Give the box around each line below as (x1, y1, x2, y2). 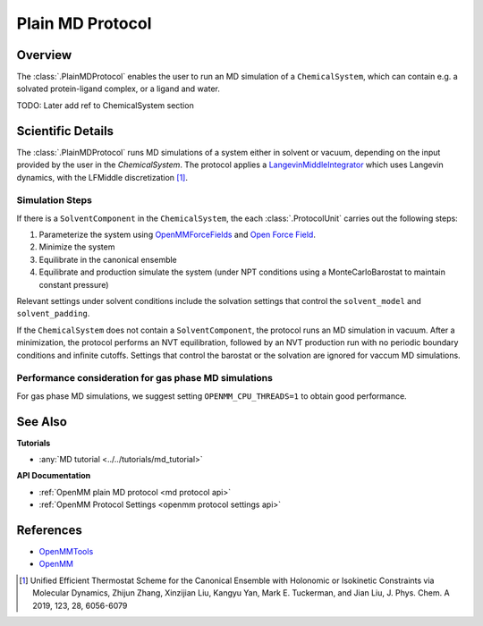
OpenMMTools (38, 546, 94, 557)
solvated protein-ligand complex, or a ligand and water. (16, 83, 221, 94)
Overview (16, 47, 72, 63)
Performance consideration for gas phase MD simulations (16, 372, 273, 385)
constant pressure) (38, 279, 109, 290)
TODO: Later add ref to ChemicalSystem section (16, 99, 194, 111)
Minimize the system (38, 241, 115, 252)
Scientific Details (16, 123, 114, 139)
